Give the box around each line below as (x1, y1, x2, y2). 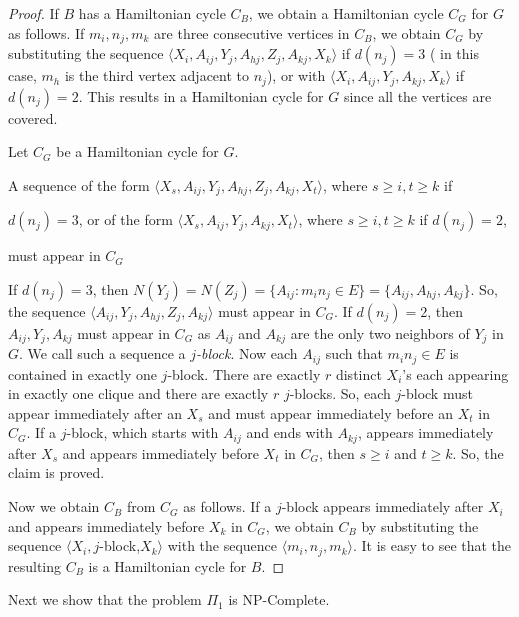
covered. (8, 107, 58, 128)
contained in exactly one (8, 363, 157, 384)
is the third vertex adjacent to (64, 65, 250, 86)
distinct (335, 363, 382, 384)
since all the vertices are (343, 85, 492, 106)
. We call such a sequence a (19, 343, 186, 364)
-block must (401, 383, 473, 404)
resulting (8, 555, 62, 576)
